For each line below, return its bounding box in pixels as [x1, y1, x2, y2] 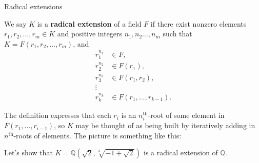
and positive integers [57, 28, 123, 39]
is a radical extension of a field [37, 18, 142, 29]
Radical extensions [4, 1, 63, 11]
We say [4, 18, 27, 29]
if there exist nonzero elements [150, 18, 247, 29]
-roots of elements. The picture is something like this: [13, 130, 182, 140]
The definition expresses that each [4, 110, 111, 120]
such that [163, 28, 192, 39]
